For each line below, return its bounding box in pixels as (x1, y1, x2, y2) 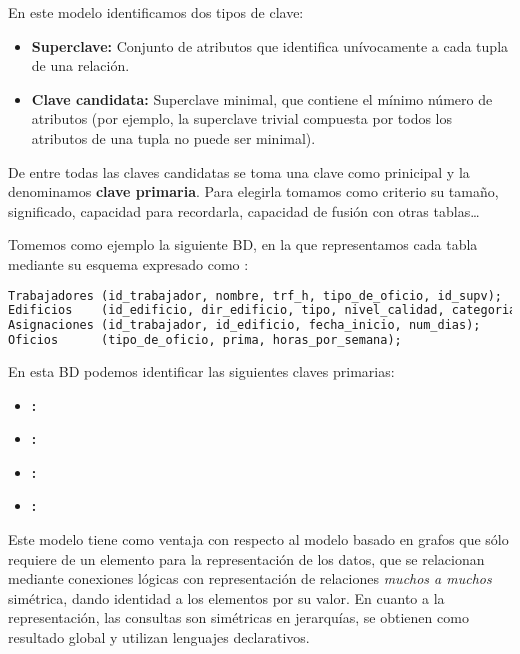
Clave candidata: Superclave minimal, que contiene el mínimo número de (31, 88, 493, 109)
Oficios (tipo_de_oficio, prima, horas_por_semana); (8, 333, 402, 348)
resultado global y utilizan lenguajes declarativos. (8, 626, 310, 647)
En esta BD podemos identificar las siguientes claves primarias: (8, 361, 395, 382)
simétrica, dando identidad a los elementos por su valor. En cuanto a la (8, 587, 445, 608)
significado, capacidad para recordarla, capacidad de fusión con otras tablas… (8, 200, 480, 221)
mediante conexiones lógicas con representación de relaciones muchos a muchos (8, 568, 492, 589)
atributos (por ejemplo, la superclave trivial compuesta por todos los (31, 108, 453, 129)
